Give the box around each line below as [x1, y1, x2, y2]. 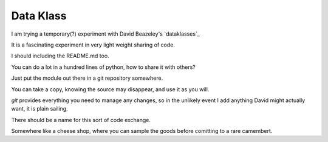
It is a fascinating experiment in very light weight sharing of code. [11, 41, 176, 48]
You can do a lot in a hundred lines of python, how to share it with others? [11, 63, 196, 71]
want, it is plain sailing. [11, 105, 68, 112]
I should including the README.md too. [11, 52, 109, 60]
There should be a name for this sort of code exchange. [11, 116, 151, 123]
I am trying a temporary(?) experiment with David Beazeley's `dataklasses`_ [11, 30, 200, 37]
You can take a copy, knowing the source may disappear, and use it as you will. [11, 85, 210, 93]
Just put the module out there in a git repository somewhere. [11, 74, 163, 82]
